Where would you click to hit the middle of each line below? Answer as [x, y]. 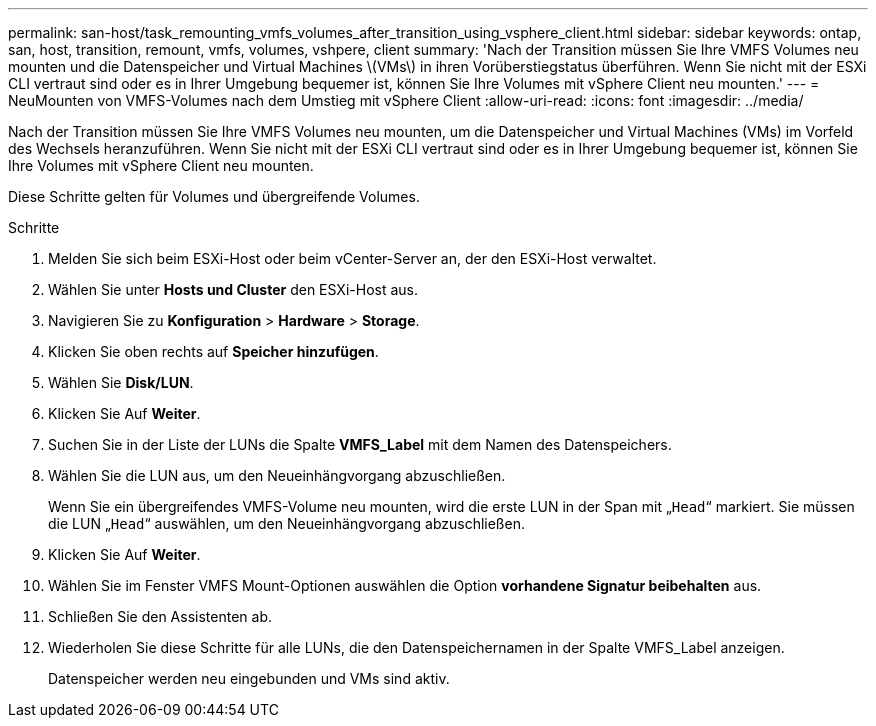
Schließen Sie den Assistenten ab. [160, 616]
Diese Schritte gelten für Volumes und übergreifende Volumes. [214, 196]
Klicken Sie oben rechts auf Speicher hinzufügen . [213, 351]
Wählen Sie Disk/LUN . [121, 382]
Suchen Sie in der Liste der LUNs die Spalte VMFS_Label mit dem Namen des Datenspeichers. [360, 444]
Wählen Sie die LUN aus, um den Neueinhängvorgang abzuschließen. [277, 475]
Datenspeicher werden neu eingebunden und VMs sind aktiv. [249, 678]
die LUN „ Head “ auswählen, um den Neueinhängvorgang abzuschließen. [286, 523]
